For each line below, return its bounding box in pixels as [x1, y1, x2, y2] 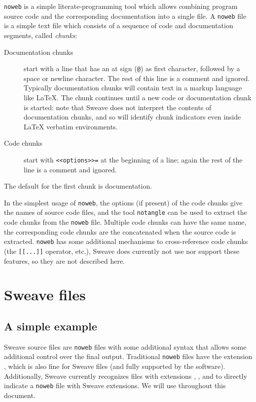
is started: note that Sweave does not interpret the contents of [24, 102, 212, 112]
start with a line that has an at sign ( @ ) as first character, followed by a [24, 63, 240, 74]
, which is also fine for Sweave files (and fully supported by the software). [4, 361, 225, 371]
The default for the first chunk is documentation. [4, 181, 152, 191]
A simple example [4, 318, 97, 333]
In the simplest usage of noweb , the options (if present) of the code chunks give [4, 197, 243, 207]
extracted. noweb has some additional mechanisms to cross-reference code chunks [4, 236, 248, 246]
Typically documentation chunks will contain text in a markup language [24, 82, 242, 93]
